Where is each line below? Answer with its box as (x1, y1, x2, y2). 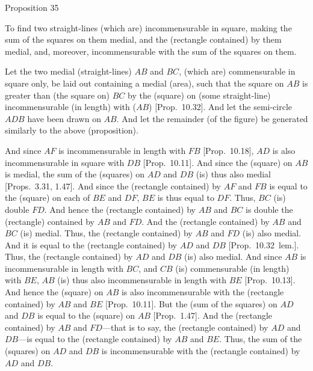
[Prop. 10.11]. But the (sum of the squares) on (105, 297, 277, 310)
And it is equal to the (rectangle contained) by (5, 238, 177, 251)
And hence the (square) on (5, 286, 104, 298)
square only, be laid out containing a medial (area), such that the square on (5, 76, 284, 89)
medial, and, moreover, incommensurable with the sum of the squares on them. (5, 44, 297, 57)
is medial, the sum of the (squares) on (5, 168, 145, 180)
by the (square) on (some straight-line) (128, 88, 271, 101)
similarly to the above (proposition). (5, 124, 138, 136)
